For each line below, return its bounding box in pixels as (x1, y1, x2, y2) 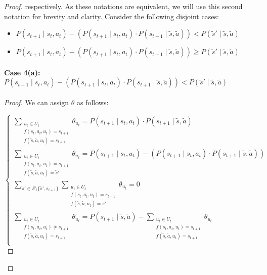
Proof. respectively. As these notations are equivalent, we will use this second (4, 1, 243, 11)
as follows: (76, 97, 109, 107)
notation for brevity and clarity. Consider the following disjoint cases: (4, 11, 219, 21)
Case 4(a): (4, 67, 40, 77)
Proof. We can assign (4, 97, 69, 107)
